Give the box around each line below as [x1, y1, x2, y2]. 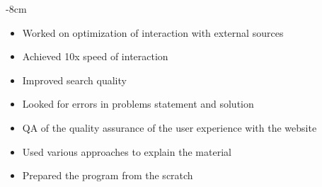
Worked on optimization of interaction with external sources [22, 25, 284, 40]
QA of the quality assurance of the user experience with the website [22, 120, 317, 135]
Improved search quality [22, 72, 127, 87]
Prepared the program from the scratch [22, 168, 193, 183]
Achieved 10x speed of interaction [22, 49, 168, 64]
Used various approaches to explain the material [22, 144, 231, 159]
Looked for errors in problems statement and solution [22, 96, 254, 111]
